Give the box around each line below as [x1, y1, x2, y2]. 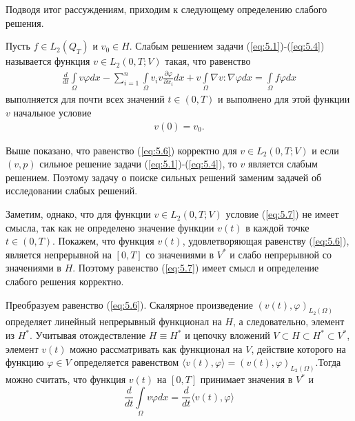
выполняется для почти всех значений [6, 92, 165, 106]
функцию [6, 355, 44, 369]
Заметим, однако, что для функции [6, 207, 151, 221]
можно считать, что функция [6, 372, 126, 387]
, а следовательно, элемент [232, 314, 345, 329]
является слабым [248, 156, 318, 171]
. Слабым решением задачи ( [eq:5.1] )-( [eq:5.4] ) [129, 39, 325, 53]
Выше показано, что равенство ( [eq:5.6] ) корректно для [6, 143, 237, 157]
